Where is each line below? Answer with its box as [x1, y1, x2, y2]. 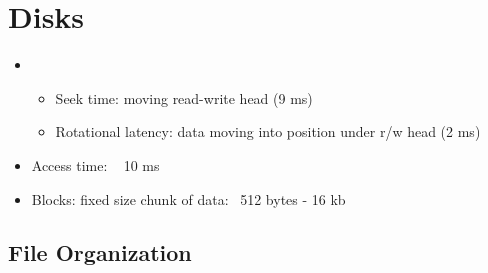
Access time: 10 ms [31, 154, 160, 175]
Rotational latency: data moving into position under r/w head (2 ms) [55, 121, 481, 142]
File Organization [8, 237, 192, 268]
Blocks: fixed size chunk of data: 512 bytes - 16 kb [31, 188, 346, 209]
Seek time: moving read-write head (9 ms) [55, 87, 313, 108]
